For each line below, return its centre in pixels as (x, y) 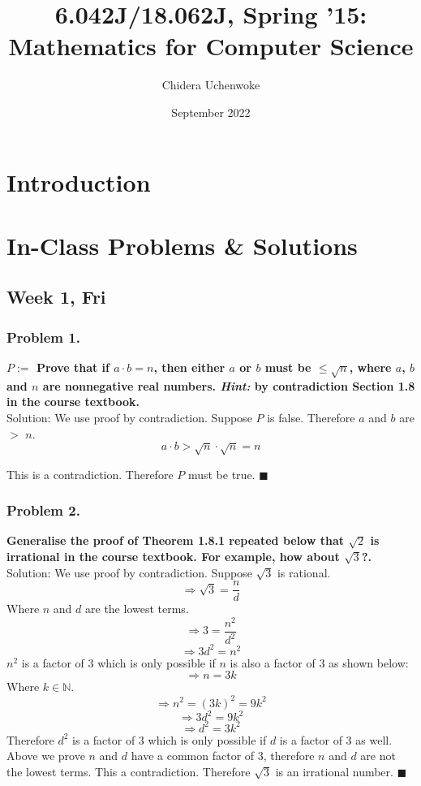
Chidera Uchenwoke (211, 85)
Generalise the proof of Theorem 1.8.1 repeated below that (176, 540)
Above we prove (46, 756)
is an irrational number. (334, 771)
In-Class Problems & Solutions (182, 245)
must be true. (221, 474)
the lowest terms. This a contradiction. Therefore (129, 771)
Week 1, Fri (56, 297)
